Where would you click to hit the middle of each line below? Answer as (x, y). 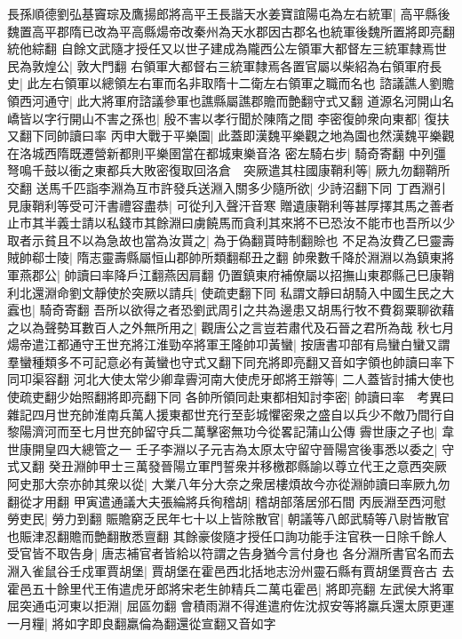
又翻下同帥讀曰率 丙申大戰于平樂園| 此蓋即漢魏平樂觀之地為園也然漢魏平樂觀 (231, 136)
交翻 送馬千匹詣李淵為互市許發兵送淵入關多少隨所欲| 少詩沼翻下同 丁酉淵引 (227, 187)
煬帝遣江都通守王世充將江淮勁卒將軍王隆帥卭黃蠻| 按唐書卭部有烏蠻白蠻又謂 (229, 344)
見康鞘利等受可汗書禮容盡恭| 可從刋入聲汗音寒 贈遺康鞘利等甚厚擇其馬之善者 (231, 205)
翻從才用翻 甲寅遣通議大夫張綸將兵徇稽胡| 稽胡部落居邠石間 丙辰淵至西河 (220, 501)
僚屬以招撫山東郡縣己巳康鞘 (374, 274)
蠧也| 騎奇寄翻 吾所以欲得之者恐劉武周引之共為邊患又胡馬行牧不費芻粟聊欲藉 (231, 310)
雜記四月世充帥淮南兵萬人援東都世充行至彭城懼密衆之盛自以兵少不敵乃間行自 (231, 414)
